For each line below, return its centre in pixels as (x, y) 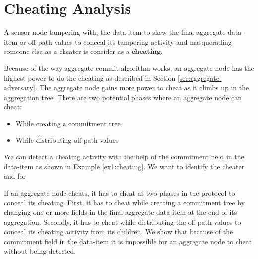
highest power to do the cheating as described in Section (90, 78)
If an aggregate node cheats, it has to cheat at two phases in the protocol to (120, 192)
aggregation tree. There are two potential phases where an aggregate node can (123, 97)
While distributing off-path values (67, 140)
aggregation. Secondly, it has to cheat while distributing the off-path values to (123, 222)
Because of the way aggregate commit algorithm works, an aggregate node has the (129, 68)
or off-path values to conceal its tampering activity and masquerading (126, 41)
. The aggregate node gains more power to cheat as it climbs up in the (142, 87)
